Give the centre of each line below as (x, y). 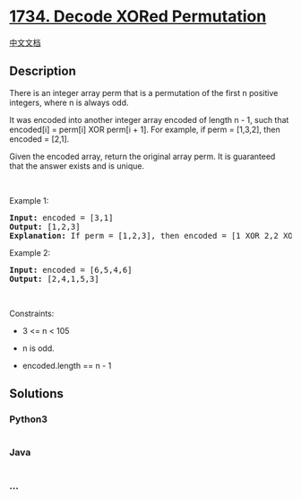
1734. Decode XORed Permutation (138, 17)
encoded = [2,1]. (39, 139)
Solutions (37, 394)
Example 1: (29, 200)
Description (43, 71)
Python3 (28, 419)
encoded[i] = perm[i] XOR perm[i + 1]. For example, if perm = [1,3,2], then (145, 129)
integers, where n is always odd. (69, 102)
